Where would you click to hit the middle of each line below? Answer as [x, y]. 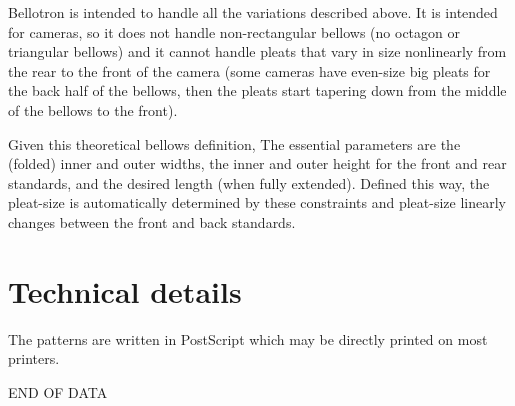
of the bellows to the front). [93, 109]
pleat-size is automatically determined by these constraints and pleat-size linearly [257, 202]
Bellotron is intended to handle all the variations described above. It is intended [253, 12]
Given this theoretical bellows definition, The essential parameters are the [234, 143]
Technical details [125, 290]
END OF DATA [58, 391]
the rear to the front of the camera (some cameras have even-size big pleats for [249, 70]
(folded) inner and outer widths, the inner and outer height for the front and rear [257, 163]
